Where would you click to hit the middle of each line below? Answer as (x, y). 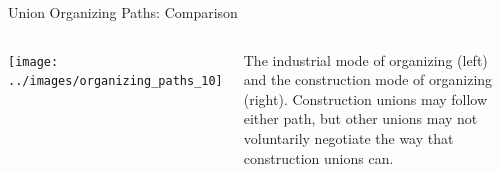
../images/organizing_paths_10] (115, 81)
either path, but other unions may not (360, 118)
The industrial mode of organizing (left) (365, 59)
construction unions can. (318, 157)
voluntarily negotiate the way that (348, 137)
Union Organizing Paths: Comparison (123, 12)
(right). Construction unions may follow (365, 98)
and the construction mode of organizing (368, 79)
